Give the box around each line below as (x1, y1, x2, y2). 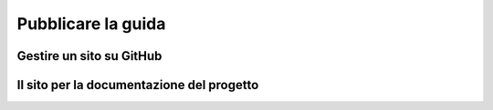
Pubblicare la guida (16, 14, 166, 34)
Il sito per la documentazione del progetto (16, 77, 259, 93)
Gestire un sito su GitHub (16, 48, 163, 64)
